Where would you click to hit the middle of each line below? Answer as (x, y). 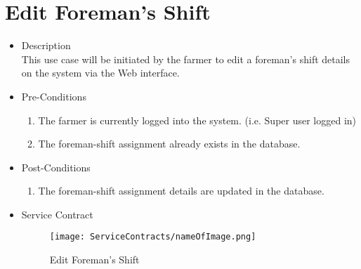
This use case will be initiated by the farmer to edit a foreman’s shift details (186, 59)
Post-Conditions (56, 167)
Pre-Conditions (54, 96)
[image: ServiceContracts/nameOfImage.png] (153, 237)
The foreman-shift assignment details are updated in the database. (181, 191)
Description (46, 45)
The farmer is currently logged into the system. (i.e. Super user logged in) (197, 120)
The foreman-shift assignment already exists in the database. (169, 144)
